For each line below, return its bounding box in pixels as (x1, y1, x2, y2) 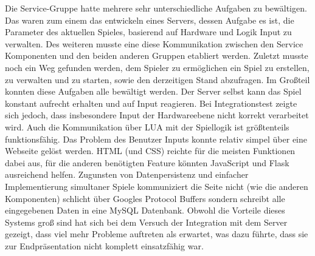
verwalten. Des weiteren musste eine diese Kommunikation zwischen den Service (5, 37, 303, 50)
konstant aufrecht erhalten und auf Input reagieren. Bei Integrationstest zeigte (5, 96, 297, 109)
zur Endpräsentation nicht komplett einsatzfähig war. (5, 239, 204, 252)
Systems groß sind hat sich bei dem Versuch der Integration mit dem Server (5, 215, 288, 228)
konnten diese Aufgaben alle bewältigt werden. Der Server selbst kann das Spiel (5, 85, 302, 98)
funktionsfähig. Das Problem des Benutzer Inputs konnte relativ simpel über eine (5, 132, 307, 145)
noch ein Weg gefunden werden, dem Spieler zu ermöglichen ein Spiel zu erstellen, (5, 61, 310, 73)
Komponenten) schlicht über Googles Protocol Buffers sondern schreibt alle (5, 192, 285, 204)
